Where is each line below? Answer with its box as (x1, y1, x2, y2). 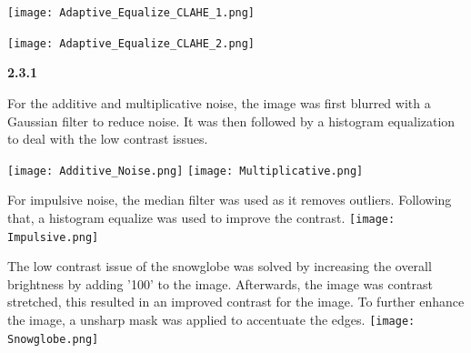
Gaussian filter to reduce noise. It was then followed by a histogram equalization (7, 111, 456, 130)
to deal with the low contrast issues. (7, 129, 208, 148)
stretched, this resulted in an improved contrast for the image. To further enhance (7, 292, 465, 311)
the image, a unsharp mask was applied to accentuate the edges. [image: (7, 310, 416, 329)
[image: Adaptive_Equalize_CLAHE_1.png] (7, 6, 256, 19)
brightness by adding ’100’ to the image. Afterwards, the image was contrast (7, 274, 433, 293)
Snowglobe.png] (7, 332, 99, 346)
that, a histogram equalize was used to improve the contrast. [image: (7, 207, 396, 227)
